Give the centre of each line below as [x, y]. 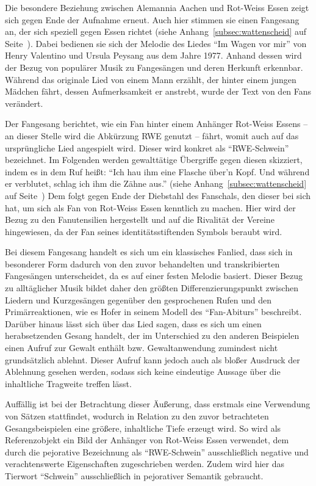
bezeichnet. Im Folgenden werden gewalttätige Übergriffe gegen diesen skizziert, [154, 160]
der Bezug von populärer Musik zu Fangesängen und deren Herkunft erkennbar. [154, 67]
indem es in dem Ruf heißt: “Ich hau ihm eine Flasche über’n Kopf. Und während [157, 171]
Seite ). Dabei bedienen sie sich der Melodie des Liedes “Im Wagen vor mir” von [156, 43]
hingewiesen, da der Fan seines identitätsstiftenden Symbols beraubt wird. [144, 231]
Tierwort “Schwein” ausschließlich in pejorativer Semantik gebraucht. [134, 475]
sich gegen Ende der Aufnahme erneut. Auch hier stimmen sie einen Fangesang [152, 19]
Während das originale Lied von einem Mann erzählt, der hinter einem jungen [151, 79]
